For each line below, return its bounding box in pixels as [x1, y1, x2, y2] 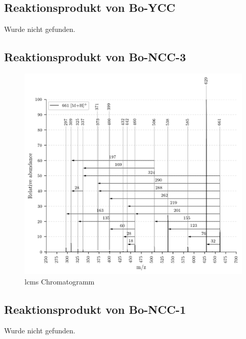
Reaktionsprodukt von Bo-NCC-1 [4, 301, 186, 317]
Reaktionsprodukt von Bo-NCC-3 [4, 49, 186, 65]
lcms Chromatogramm [25, 276, 95, 287]
